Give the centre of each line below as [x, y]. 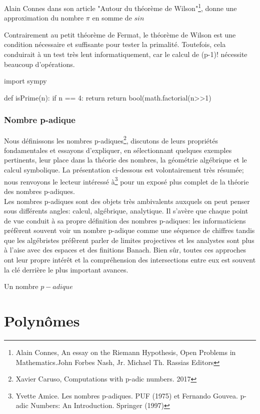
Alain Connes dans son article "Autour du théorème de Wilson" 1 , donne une [120, 7]
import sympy [25, 81]
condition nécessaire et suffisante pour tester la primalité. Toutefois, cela [115, 44]
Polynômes [42, 321]
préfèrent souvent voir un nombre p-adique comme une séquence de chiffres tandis [129, 230]
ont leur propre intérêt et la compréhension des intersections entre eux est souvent [130, 260]
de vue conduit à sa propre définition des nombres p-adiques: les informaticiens [125, 220]
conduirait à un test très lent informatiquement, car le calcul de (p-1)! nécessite [126, 54]
